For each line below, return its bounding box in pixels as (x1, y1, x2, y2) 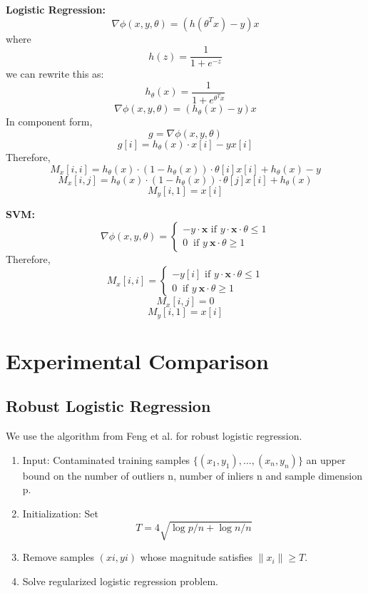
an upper (306, 452, 346, 467)
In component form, (6, 114, 93, 129)
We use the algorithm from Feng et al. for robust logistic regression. (6, 428, 302, 443)
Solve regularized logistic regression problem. (22, 573, 218, 588)
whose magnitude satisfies (140, 550, 253, 564)
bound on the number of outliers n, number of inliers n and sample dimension (22, 468, 362, 483)
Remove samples (22, 550, 95, 564)
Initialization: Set (22, 505, 98, 520)
